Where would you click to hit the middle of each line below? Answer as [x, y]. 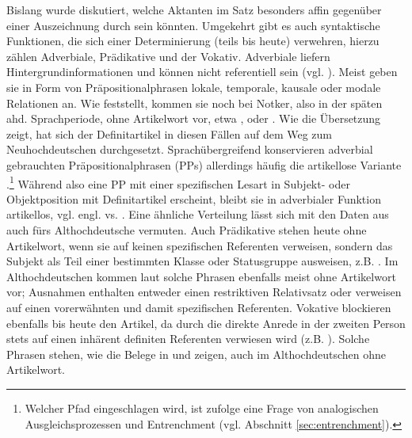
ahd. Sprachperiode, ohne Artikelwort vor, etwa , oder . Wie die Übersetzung [194, 118]
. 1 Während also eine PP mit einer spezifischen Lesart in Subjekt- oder [178, 182]
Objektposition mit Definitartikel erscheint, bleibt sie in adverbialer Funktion [194, 198]
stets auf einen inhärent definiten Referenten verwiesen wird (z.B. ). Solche [188, 339]
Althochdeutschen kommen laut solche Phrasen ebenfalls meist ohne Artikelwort [201, 276]
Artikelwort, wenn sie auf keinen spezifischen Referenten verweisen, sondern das [200, 245]
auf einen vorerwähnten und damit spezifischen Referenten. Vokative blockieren [199, 307]
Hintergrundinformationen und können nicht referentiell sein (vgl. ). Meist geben [202, 72]
